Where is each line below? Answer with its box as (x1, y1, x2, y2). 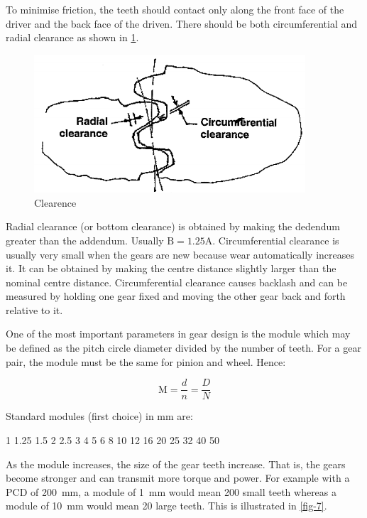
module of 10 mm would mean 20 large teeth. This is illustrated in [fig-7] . (6, 498, 327, 513)
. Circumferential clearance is (212, 232, 339, 247)
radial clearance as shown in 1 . (6, 30, 139, 45)
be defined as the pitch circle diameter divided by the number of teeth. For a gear (6, 340, 361, 355)
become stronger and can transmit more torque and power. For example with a (6, 470, 350, 485)
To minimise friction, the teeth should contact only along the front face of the (6, 2, 344, 16)
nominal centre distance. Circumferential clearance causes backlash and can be (6, 274, 348, 289)
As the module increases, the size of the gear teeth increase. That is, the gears (6, 456, 346, 471)
